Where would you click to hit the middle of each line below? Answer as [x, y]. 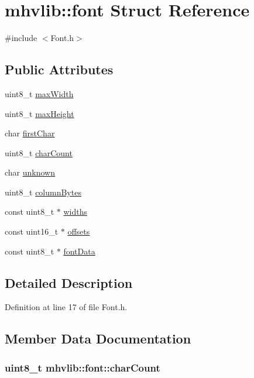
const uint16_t [32, 231]
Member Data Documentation [98, 339]
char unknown [30, 172]
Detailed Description [69, 282]
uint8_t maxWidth [39, 93]
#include [21, 38]
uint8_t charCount [39, 152]
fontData [79, 251]
